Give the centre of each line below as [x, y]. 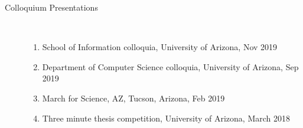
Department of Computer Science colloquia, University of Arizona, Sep [170, 66]
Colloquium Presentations [51, 7]
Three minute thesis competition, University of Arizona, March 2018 [166, 118]
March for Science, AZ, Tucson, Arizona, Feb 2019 [133, 98]
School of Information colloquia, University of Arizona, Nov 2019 [160, 47]
